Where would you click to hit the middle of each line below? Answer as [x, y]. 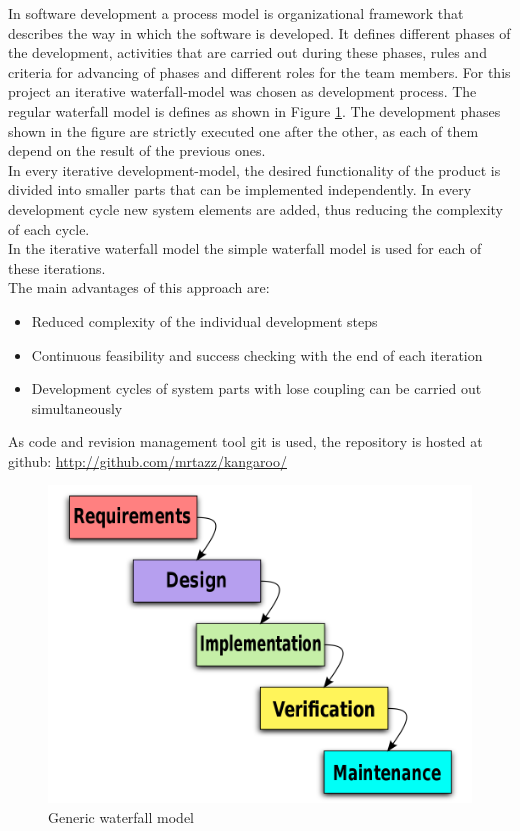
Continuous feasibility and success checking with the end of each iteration [257, 354]
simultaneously [77, 407]
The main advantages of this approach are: [139, 287]
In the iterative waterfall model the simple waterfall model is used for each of [245, 248]
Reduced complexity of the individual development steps [204, 320]
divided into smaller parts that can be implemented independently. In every [240, 189]
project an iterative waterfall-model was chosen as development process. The [242, 91]
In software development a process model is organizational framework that [236, 13]
